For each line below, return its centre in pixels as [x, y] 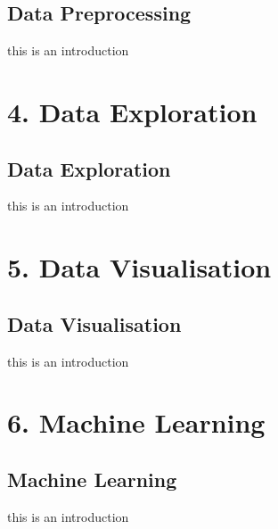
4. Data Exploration [132, 111]
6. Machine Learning [136, 422]
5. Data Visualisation [139, 267]
